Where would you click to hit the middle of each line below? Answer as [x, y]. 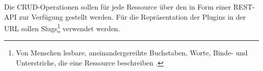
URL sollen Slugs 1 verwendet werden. [62, 27]
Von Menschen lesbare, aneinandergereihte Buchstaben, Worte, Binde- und [132, 53]
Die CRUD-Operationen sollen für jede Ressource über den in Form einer [118, 7]
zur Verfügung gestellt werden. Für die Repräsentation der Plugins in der [132, 16]
